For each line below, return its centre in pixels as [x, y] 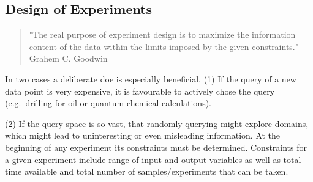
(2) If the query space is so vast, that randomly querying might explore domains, [157, 123]
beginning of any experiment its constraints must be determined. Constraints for [156, 147]
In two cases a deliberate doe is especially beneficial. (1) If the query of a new [151, 78]
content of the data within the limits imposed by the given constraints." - [167, 46]
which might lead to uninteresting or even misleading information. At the [143, 135]
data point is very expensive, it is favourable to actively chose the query [140, 91]
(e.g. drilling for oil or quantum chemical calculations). [108, 103]
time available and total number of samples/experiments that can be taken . [147, 171]
